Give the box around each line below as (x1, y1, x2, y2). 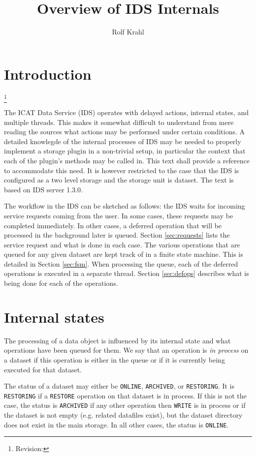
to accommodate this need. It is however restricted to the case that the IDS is (4, 165, 239, 175)
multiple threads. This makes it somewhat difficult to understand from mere (4, 117, 234, 127)
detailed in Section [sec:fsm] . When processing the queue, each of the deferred (4, 258, 238, 269)
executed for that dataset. (4, 364, 82, 374)
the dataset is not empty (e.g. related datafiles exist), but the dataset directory (4, 410, 243, 420)
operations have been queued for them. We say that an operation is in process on (4, 345, 249, 355)
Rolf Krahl (112, 27, 144, 37)
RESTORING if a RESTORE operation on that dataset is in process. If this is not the (4, 390, 247, 400)
